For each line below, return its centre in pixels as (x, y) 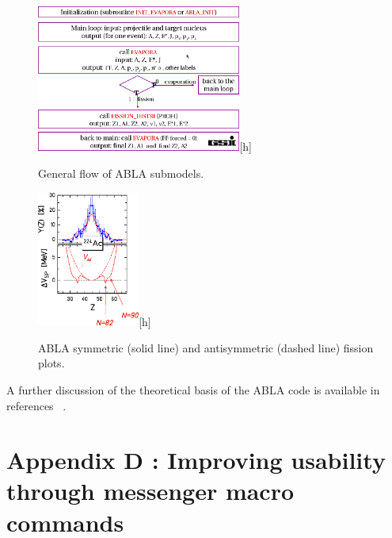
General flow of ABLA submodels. (121, 173)
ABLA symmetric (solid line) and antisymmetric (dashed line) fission (206, 347)
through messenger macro (150, 491)
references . (36, 405)
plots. (51, 363)
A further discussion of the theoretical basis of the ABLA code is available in (193, 389)
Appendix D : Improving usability (196, 460)
